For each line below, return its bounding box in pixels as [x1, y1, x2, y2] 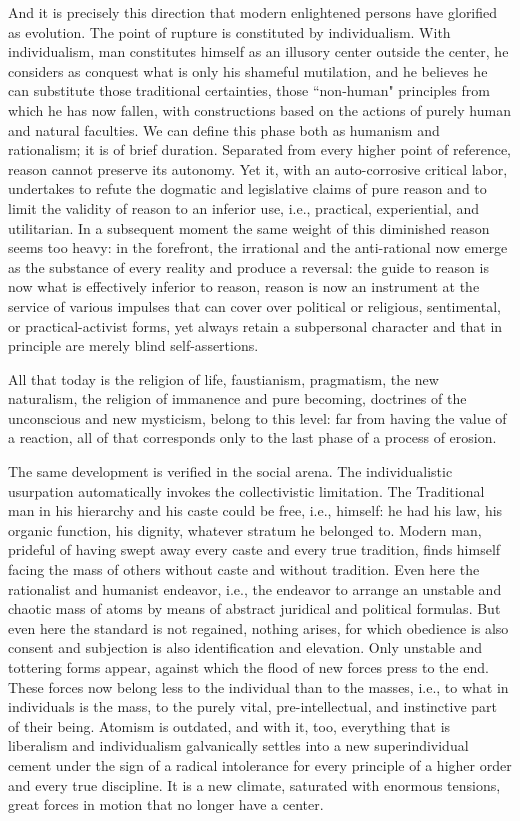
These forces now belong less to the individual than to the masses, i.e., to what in [8, 676, 509, 697]
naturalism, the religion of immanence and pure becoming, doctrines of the [8, 388, 467, 409]
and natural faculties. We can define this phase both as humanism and [8, 119, 440, 140]
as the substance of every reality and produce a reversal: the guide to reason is [8, 256, 489, 277]
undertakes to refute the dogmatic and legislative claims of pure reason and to [8, 178, 487, 199]
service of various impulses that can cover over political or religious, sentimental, [8, 295, 501, 316]
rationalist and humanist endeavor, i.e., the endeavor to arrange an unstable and [8, 578, 502, 599]
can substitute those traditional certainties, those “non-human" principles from [8, 80, 490, 101]
